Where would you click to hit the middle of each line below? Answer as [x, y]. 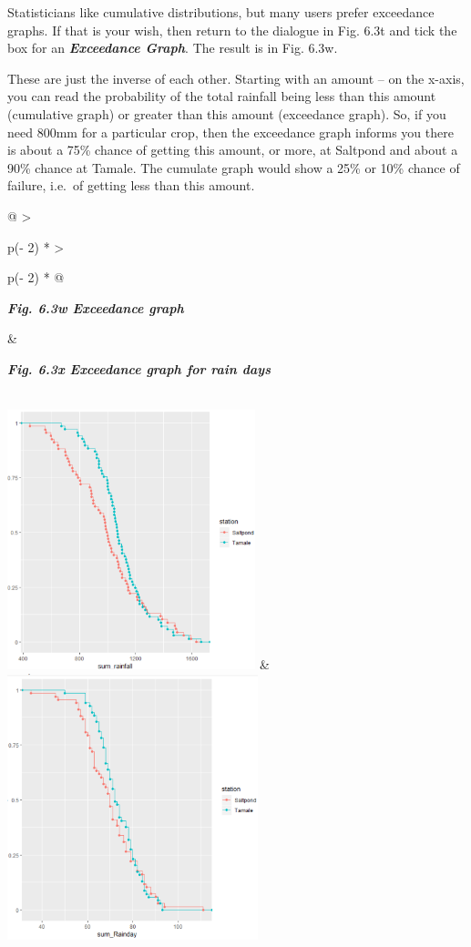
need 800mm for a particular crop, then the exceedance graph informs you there [230, 132]
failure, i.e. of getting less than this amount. [131, 185]
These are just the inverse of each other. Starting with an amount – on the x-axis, [236, 78]
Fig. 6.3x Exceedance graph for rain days [139, 368]
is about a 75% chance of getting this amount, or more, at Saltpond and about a [233, 150]
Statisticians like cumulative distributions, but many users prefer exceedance [221, 12]
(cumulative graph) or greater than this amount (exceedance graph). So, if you [227, 113]
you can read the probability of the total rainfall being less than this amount [222, 96]
